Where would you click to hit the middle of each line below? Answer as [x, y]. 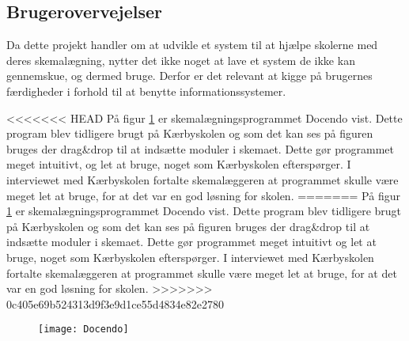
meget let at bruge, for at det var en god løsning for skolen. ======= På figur [203, 195]
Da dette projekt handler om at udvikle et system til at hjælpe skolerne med [192, 45]
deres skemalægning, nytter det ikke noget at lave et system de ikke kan [181, 60]
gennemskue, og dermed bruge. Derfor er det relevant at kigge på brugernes [189, 76]
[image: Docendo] [83, 330]
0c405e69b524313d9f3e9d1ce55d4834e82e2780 [115, 303]
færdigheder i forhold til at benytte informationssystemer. [146, 91]
